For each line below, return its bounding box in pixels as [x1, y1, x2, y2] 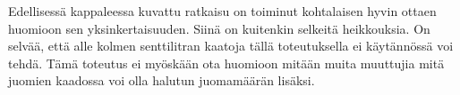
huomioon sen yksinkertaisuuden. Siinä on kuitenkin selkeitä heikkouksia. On [8, 19, 430, 37]
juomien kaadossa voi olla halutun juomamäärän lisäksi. [8, 71, 315, 90]
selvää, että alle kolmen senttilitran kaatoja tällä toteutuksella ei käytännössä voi [8, 36, 454, 55]
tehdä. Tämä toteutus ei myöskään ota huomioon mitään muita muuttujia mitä [8, 53, 445, 72]
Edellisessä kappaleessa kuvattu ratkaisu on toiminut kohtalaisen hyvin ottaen [8, 2, 437, 20]
